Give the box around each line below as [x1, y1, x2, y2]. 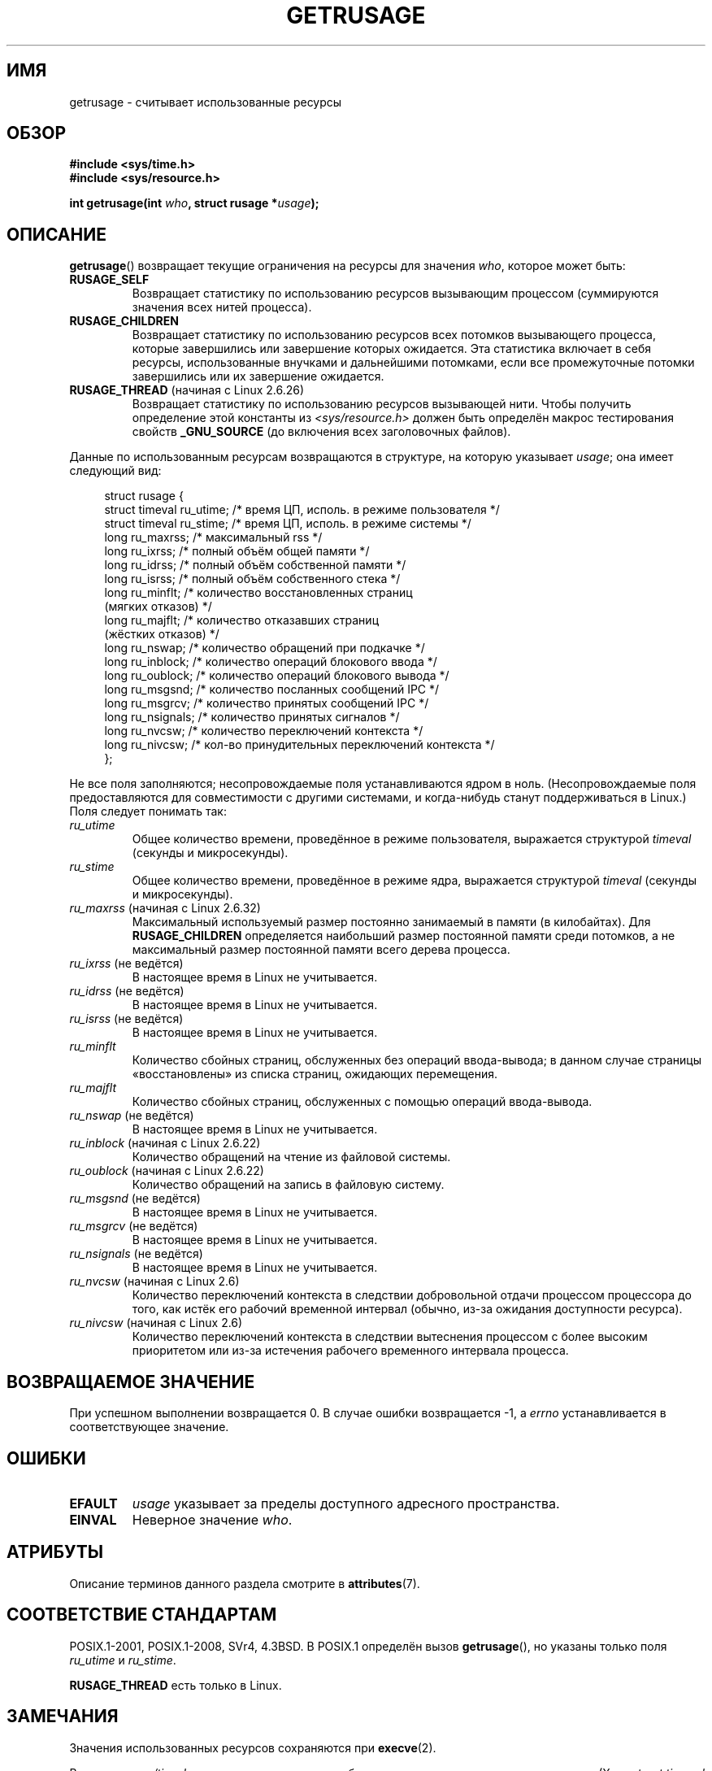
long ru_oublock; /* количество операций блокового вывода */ [104, 668, 449, 683]
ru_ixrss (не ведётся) [69, 956, 184, 971]
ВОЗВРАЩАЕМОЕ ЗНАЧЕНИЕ [7, 1371, 255, 1392]
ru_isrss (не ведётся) [69, 1012, 184, 1026]
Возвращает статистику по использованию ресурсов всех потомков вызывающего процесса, [132, 328, 656, 342]
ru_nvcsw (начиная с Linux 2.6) [69, 1274, 240, 1289]
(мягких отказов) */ [104, 599, 212, 614]
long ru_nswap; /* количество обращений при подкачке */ [104, 641, 425, 655]
